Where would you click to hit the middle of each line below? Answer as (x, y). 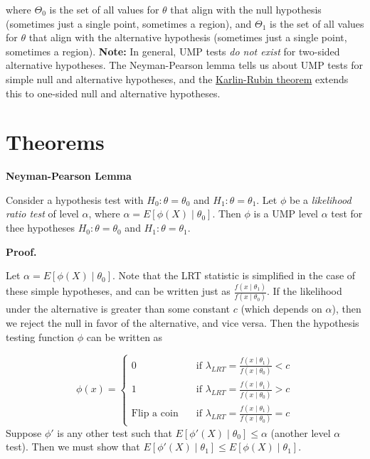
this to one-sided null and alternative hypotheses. (113, 93)
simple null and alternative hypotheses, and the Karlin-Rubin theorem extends (177, 79)
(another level (301, 432)
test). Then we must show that (73, 447)
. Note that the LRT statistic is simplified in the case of (234, 275)
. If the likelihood (305, 291)
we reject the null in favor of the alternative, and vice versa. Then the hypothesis (183, 323)
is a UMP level (286, 214)
